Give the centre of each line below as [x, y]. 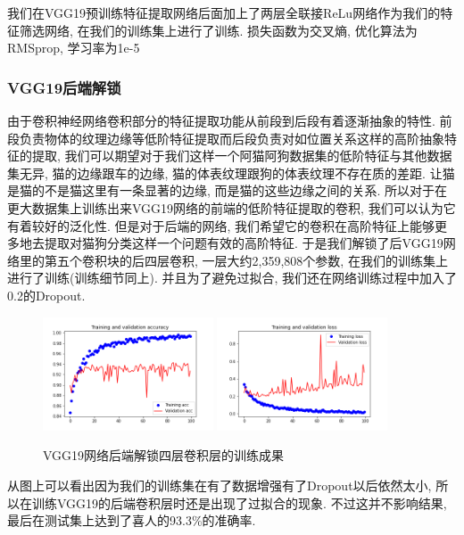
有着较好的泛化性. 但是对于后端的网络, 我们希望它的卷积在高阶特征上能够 [221, 225]
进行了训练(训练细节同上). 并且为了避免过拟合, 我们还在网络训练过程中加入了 [232, 278]
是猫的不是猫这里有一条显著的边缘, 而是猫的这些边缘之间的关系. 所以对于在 [228, 190]
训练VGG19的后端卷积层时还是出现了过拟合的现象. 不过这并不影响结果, [239, 502]
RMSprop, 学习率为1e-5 [74, 48]
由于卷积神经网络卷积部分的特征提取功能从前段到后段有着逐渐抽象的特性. [221, 120]
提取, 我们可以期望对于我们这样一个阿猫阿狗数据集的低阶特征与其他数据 [242, 156]
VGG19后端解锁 [64, 87]
